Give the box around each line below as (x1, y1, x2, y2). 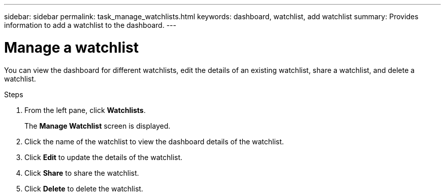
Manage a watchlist (4, 38, 139, 56)
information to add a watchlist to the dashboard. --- (4, 21, 176, 29)
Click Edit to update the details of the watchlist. (24, 152, 183, 162)
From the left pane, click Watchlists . (24, 105, 146, 114)
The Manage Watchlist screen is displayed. (24, 121, 171, 130)
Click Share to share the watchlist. (24, 168, 139, 177)
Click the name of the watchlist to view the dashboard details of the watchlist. (24, 137, 284, 146)
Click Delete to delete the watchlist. (24, 184, 143, 193)
